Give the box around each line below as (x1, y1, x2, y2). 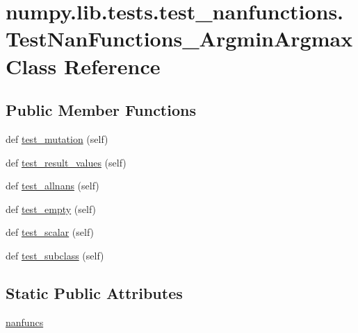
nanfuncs (6, 314, 44, 329)
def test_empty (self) (6, 201, 97, 216)
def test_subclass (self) (6, 248, 104, 262)
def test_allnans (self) (6, 178, 99, 193)
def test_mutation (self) (6, 131, 108, 146)
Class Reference (6, 51, 161, 80)
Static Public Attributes (6, 282, 183, 303)
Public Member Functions (6, 99, 196, 121)
